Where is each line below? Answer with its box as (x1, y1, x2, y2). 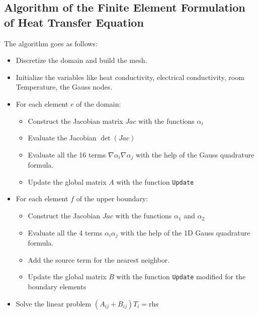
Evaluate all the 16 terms (28, 149, 106, 160)
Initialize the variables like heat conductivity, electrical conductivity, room (16, 71, 244, 82)
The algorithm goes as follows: (4, 38, 98, 48)
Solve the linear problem (16, 298, 92, 308)
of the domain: (76, 98, 121, 109)
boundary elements (28, 281, 87, 291)
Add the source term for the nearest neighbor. (28, 254, 170, 265)
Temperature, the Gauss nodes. (16, 82, 113, 92)
